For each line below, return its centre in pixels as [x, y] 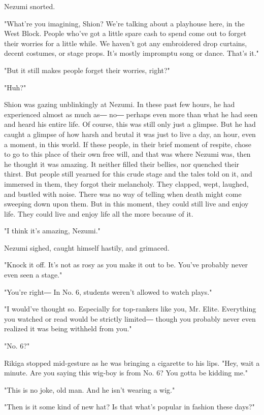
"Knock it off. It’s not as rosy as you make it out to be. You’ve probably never [126, 265]
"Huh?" [15, 87]
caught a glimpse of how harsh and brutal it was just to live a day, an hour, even [130, 134]
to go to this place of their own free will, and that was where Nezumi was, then [127, 154]
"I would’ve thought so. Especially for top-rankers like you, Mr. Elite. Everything [130, 309]
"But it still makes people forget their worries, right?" [87, 70]
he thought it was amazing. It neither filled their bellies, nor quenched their [122, 164]
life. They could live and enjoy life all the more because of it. [99, 213]
